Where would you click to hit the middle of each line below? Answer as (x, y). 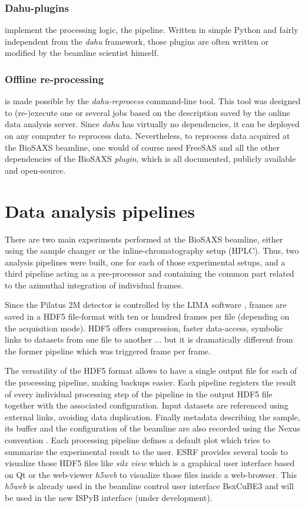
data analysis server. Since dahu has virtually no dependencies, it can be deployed (152, 124)
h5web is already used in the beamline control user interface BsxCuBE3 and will (149, 486)
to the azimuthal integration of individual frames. (94, 285)
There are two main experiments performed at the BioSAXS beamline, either (144, 239)
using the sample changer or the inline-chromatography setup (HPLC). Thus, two (152, 250)
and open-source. (35, 170)
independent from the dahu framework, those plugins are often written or (137, 41)
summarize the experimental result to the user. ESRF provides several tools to (146, 451)
